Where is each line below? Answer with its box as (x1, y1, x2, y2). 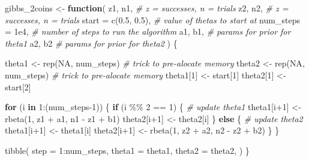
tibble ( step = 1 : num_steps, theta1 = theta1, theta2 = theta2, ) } (5, 144, 250, 156)
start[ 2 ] (5, 80, 31, 93)
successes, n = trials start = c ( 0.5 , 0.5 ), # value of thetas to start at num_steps (5, 13, 300, 26)
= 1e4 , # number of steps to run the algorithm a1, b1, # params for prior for (5, 25, 291, 38)
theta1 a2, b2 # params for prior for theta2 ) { (5, 37, 178, 49)
